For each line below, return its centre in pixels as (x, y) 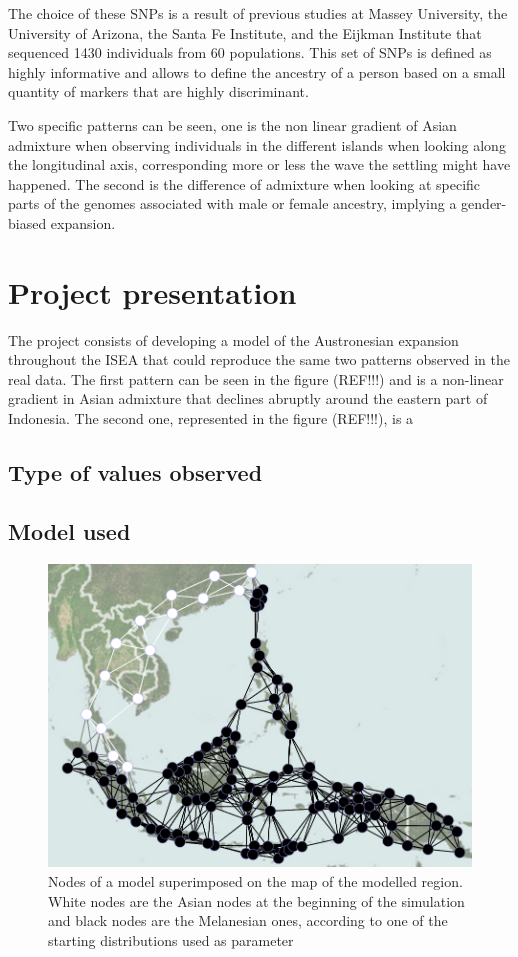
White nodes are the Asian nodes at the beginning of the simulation (256, 900)
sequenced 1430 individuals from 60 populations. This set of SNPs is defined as (250, 52)
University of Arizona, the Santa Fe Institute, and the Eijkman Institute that (245, 32)
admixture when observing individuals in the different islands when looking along (257, 144)
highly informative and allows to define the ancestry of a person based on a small (257, 71)
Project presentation (152, 291)
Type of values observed (135, 472)
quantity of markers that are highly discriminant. (158, 91)
